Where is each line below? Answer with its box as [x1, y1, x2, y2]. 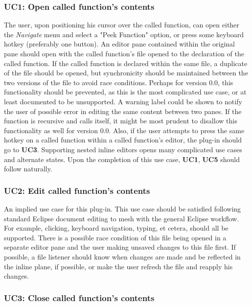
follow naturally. [4, 164, 52, 174]
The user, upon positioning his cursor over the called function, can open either [4, 20, 239, 30]
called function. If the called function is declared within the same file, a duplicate [4, 58, 248, 68]
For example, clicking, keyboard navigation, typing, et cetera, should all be [4, 223, 229, 233]
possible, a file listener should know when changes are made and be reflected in [4, 251, 241, 261]
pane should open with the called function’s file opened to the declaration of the [4, 48, 245, 58]
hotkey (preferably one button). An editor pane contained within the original [4, 39, 235, 49]
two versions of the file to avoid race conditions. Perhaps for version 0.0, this [4, 77, 233, 87]
